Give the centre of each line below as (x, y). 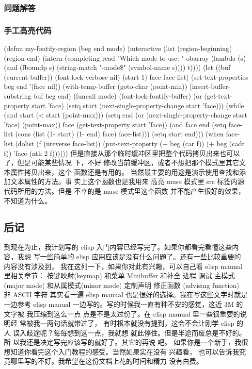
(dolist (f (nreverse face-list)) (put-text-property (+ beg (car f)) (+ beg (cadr (130, 143)
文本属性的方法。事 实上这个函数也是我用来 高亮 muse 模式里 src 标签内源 (127, 181)
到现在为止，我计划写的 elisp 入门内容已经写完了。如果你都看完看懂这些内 (121, 247)
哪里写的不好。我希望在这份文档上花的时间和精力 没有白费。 (107, 361)
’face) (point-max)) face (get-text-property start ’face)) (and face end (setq (115, 124)
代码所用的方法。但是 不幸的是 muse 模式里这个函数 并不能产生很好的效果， (125, 191)
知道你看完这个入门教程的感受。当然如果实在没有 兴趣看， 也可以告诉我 (125, 351)
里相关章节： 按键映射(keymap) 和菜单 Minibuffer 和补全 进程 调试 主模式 (119, 276)
